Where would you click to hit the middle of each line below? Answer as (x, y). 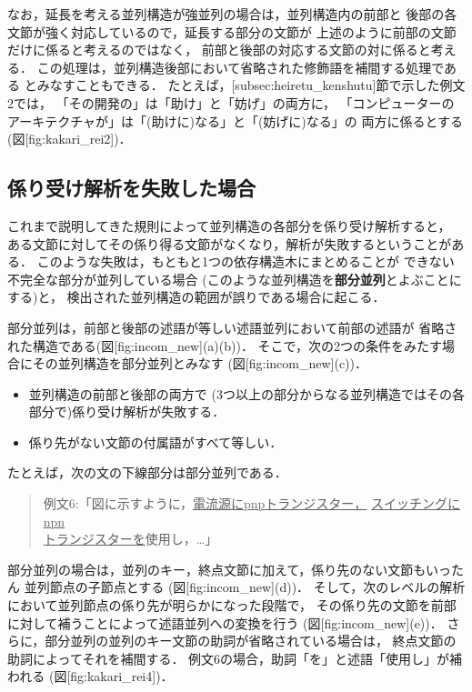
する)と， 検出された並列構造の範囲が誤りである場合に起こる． (196, 297)
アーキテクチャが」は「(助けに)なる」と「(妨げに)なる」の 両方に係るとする (236, 120)
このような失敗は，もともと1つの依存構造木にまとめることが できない (246, 261)
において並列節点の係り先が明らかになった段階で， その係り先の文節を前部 (232, 605)
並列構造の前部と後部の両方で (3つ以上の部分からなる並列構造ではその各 (246, 393)
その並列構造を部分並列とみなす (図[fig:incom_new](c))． (200, 363)
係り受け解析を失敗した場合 (131, 188)
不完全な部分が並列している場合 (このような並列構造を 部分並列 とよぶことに (235, 279)
